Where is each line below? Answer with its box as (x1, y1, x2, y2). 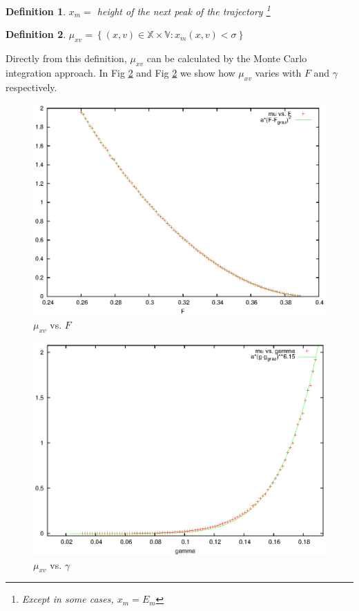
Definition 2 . (6, 27, 66, 41)
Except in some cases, (21, 592, 114, 606)
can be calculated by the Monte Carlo (146, 51, 307, 66)
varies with (255, 65, 302, 79)
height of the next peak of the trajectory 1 (97, 2, 271, 18)
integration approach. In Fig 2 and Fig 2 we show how (6, 65, 235, 79)
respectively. (6, 79, 57, 94)
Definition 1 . (6, 3, 66, 18)
